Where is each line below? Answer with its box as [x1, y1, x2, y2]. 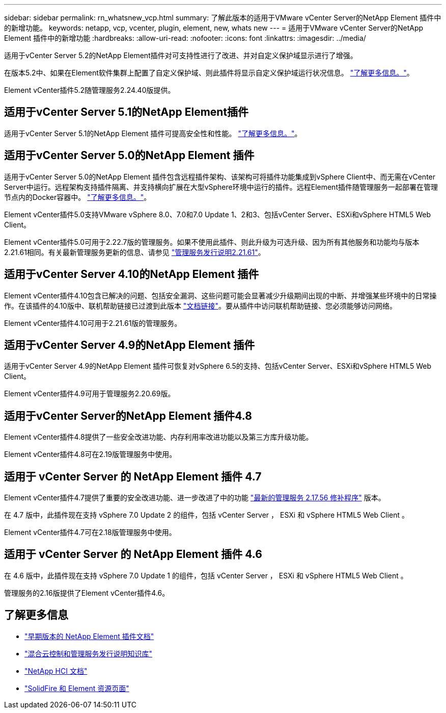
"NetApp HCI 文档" [24, 666, 88, 675]
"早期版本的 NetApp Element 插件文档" [24, 631, 154, 641]
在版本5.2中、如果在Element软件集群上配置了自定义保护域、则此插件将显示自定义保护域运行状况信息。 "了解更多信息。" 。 [4, 68, 414, 77]
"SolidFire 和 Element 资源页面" [24, 683, 129, 693]
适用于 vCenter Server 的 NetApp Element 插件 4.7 [4, 470, 262, 483]
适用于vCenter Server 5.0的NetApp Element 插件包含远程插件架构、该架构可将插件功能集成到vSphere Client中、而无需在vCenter [4, 172, 436, 181]
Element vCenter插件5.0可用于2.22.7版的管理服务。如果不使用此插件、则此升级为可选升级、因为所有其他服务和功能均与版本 [4, 237, 420, 246]
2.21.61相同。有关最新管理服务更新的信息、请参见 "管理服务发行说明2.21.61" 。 [4, 247, 265, 257]
